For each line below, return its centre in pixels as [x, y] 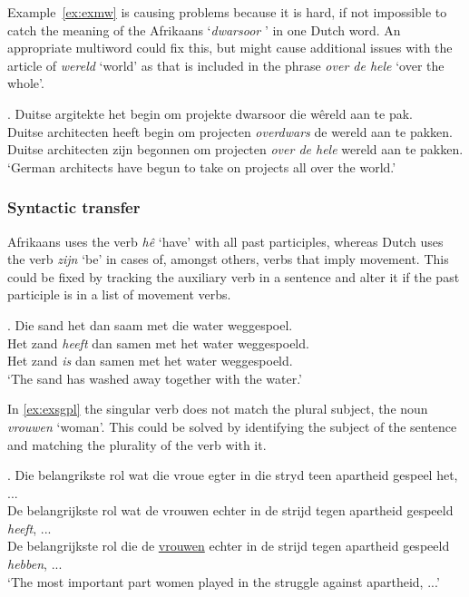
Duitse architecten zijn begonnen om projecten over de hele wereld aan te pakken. [235, 149]
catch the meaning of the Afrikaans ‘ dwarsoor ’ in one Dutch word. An [204, 29]
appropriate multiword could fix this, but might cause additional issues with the [230, 48]
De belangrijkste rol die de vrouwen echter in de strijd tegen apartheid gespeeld [229, 546]
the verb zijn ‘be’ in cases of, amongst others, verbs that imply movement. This [228, 259]
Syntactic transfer [74, 207]
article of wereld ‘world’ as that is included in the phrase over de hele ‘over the [226, 65]
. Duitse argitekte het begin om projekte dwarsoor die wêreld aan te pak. [210, 113]
